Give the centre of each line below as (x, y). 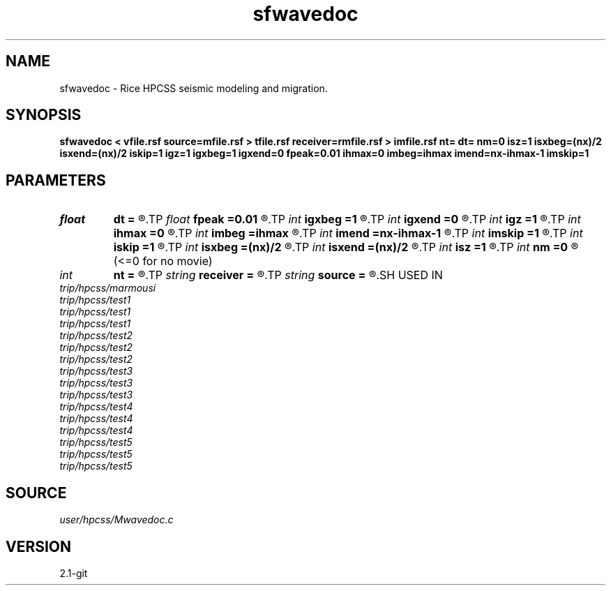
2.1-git (74, 573)
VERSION (39, 546)
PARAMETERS (56, 180)
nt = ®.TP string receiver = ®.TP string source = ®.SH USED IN (278, 275)
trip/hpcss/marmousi (108, 288)
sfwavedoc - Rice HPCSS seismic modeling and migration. (194, 88)
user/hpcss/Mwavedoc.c (116, 520)
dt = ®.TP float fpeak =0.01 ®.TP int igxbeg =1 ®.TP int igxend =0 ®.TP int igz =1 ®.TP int (347, 219)
